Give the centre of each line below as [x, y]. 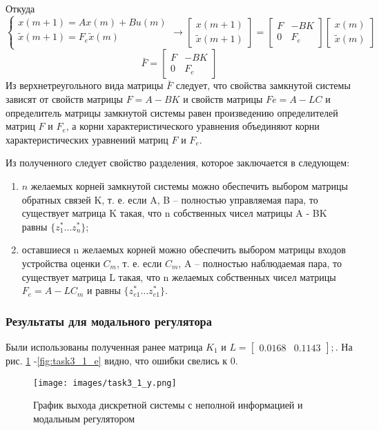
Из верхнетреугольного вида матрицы [85, 85]
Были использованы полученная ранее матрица [104, 346]
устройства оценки [61, 263]
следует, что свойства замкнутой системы [263, 85]
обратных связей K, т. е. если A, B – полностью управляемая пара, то [170, 199]
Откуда [20, 8]
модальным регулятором [84, 418]
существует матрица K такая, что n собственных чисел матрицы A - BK [174, 213]
